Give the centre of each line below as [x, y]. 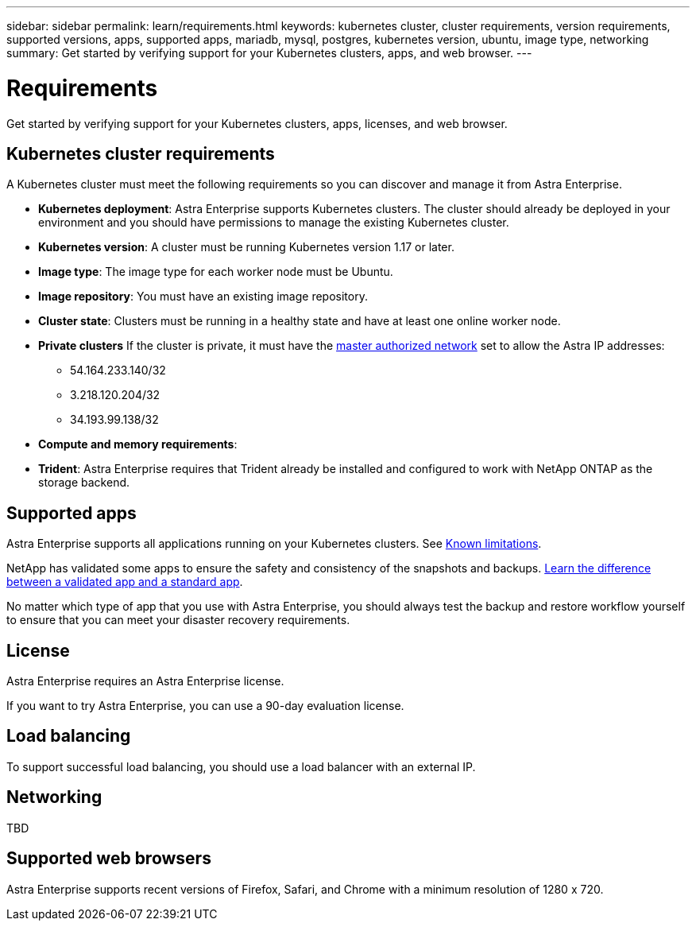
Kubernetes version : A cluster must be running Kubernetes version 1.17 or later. [246, 247]
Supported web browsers [109, 859]
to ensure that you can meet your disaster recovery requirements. [178, 620]
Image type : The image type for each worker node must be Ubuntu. [216, 272]
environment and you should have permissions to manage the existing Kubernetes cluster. [274, 223]
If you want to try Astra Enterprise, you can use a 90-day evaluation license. [205, 706]
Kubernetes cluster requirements [141, 153]
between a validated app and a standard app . [125, 582]
